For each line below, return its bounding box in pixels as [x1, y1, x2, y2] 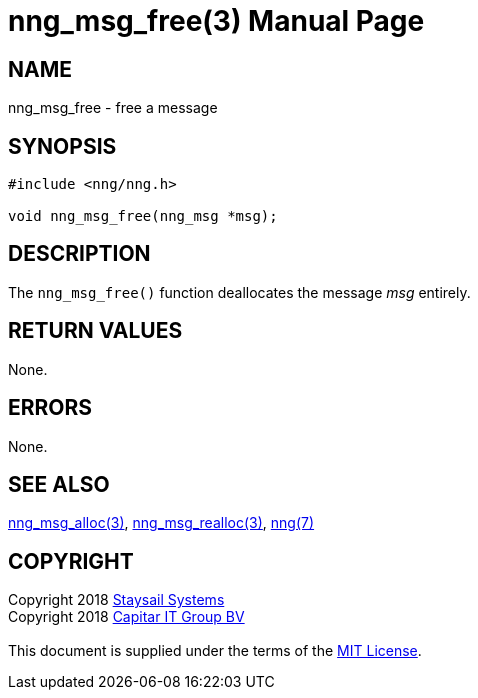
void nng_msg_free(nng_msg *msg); [8, 208, 278, 225]
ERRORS [8, 395, 93, 421]
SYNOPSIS [8, 133, 117, 159]
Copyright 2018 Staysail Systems [8, 591, 225, 609]
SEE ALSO [8, 471, 110, 497]
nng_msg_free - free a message [8, 99, 218, 117]
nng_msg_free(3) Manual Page [8, 4, 425, 38]
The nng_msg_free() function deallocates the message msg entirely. [8, 283, 471, 301]
